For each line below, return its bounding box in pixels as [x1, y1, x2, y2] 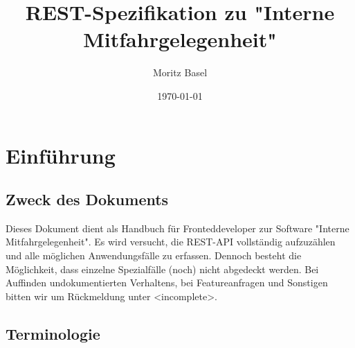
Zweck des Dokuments [6, 189, 169, 210]
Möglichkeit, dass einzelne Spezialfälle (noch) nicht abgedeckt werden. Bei [6, 261, 319, 276]
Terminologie [6, 322, 100, 344]
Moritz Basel [152, 65, 208, 80]
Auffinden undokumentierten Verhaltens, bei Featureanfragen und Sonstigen [6, 275, 328, 290]
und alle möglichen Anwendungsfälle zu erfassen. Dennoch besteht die [6, 248, 302, 263]
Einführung [6, 141, 116, 169]
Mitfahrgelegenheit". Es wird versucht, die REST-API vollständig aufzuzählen [6, 234, 336, 249]
